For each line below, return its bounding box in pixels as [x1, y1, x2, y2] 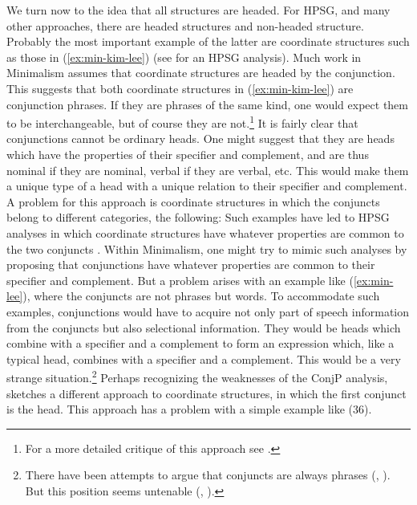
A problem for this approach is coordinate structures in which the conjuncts [6, 193, 380, 210]
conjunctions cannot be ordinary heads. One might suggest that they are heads [6, 130, 395, 147]
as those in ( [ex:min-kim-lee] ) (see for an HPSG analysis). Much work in [6, 48, 362, 65]
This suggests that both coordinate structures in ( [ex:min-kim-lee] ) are [6, 79, 354, 96]
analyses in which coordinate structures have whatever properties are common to [6, 224, 404, 241]
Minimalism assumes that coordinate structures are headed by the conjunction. [6, 64, 395, 81]
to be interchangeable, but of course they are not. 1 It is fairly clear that [6, 112, 358, 131]
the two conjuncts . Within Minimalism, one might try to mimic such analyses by [6, 240, 407, 257]
